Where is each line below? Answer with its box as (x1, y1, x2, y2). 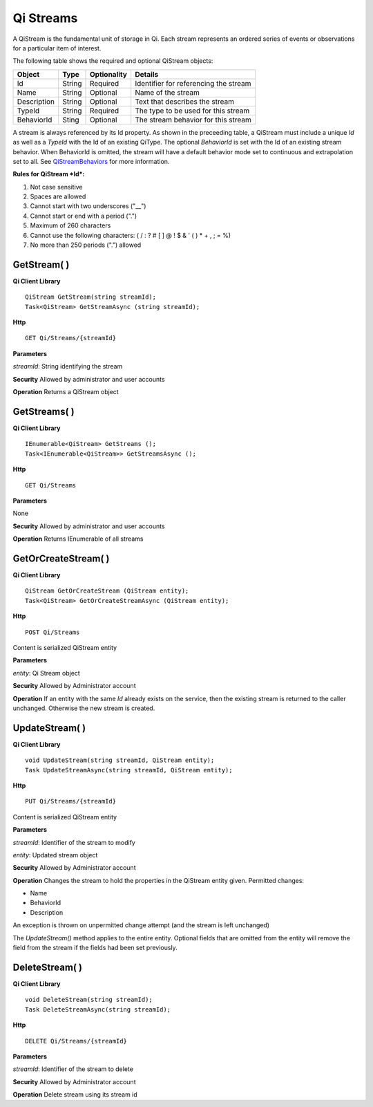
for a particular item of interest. (12, 44, 102, 52)
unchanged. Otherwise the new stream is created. (12, 704, 155, 712)
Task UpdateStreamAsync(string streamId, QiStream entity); (25, 766, 233, 774)
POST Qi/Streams (25, 628, 80, 636)
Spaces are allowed (30, 192, 86, 201)
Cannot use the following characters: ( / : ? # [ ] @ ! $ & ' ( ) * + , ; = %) (30, 231, 231, 239)
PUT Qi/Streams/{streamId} (25, 797, 117, 806)
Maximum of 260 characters (30, 221, 111, 230)
